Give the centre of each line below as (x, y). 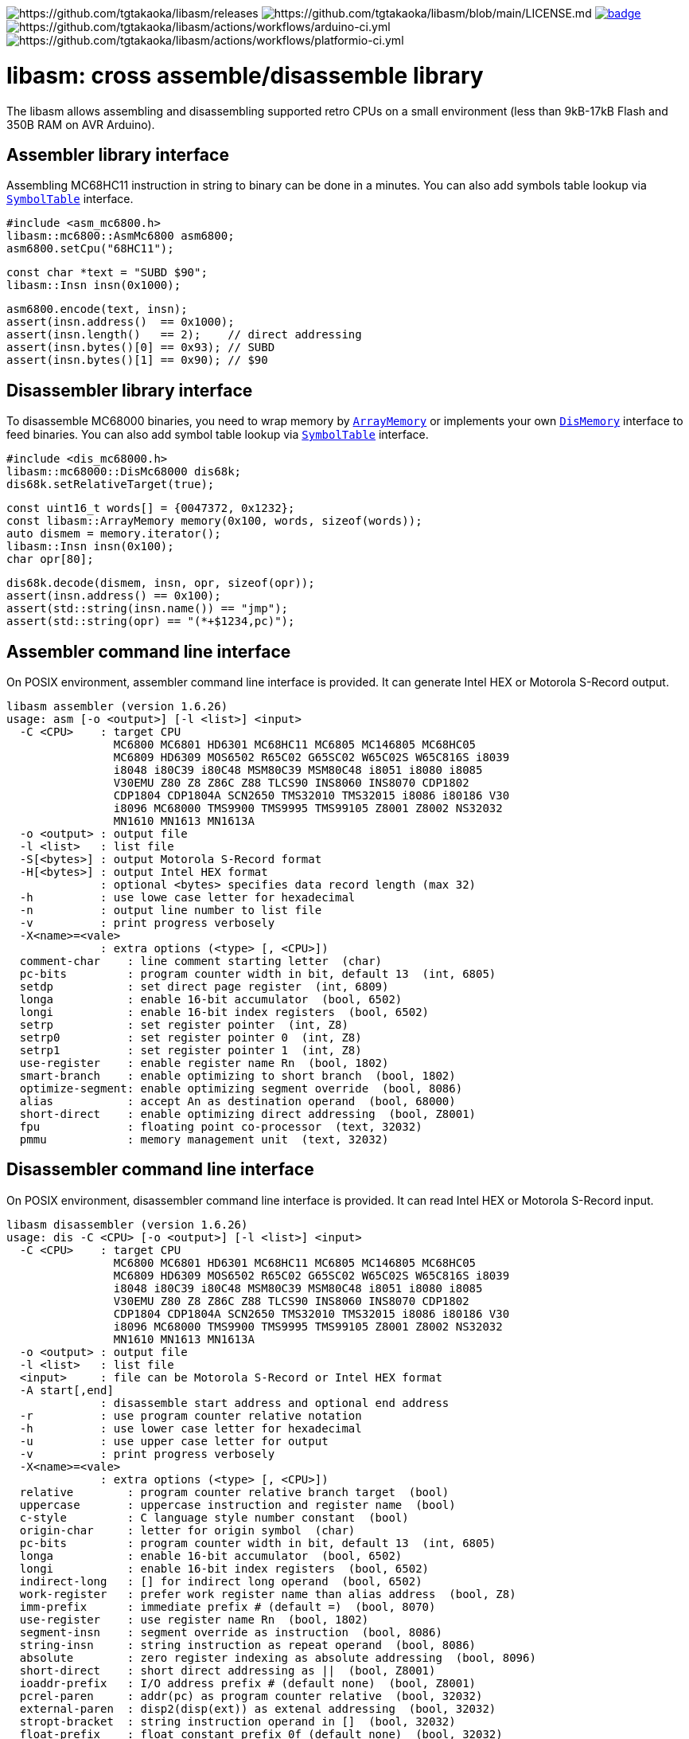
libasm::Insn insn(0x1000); (94, 285)
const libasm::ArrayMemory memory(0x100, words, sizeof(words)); (214, 521)
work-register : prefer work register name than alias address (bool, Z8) (268, 1594)
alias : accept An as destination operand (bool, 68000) (237, 1102)
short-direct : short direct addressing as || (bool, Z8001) (228, 1670)
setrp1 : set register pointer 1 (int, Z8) (191, 1051)
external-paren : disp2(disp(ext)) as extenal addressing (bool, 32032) (258, 1708)
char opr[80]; (50, 559)
